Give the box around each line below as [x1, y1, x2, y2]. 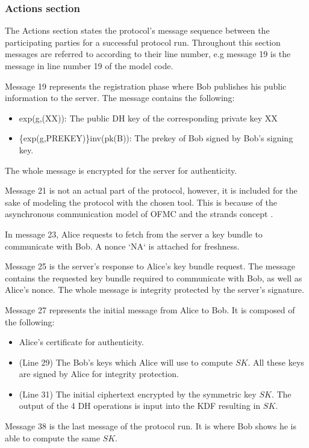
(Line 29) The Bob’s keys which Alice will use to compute [19, 355, 233, 368]
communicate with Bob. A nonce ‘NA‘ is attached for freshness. [5, 239, 240, 252]
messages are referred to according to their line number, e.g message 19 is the [5, 48, 291, 60]
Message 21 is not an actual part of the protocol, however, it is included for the [5, 184, 298, 197]
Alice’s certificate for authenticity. [19, 336, 144, 348]
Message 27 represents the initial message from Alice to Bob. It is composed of [5, 303, 295, 316]
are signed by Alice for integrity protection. [19, 367, 179, 380]
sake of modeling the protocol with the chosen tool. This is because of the [5, 195, 277, 208]
